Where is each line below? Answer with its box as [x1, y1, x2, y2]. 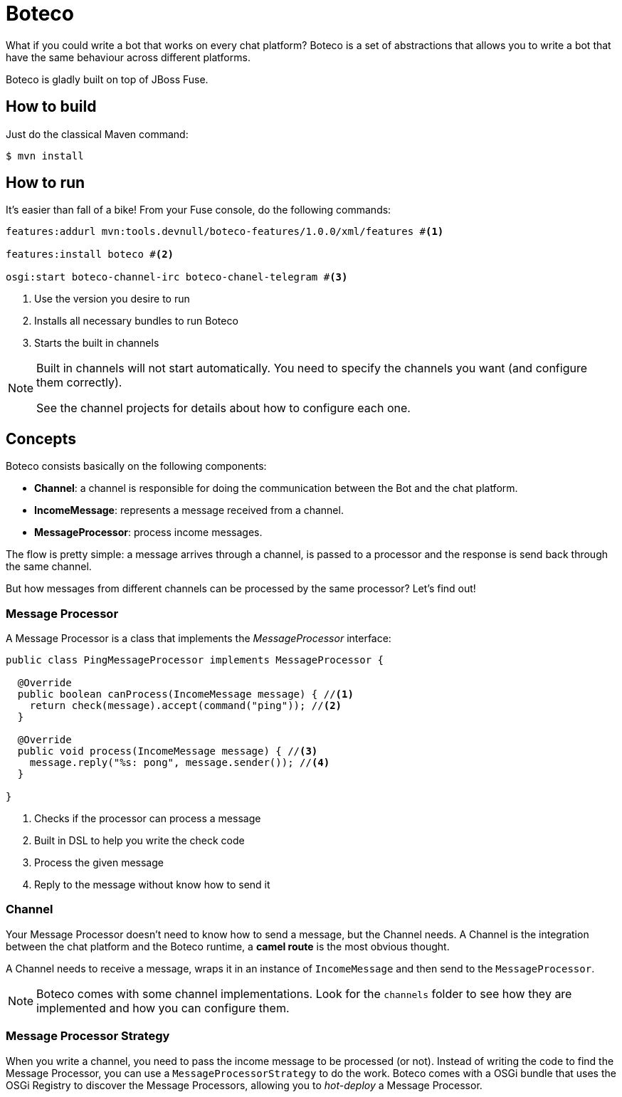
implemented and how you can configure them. [36, 1000, 290, 1015]
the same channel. [6, 560, 92, 573]
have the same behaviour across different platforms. [6, 51, 251, 63]
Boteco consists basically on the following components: [6, 460, 267, 473]
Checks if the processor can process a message [34, 812, 261, 825]
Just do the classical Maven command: [6, 127, 189, 140]
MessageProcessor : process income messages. [34, 526, 263, 539]
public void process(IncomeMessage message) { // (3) [17, 745, 318, 757]
